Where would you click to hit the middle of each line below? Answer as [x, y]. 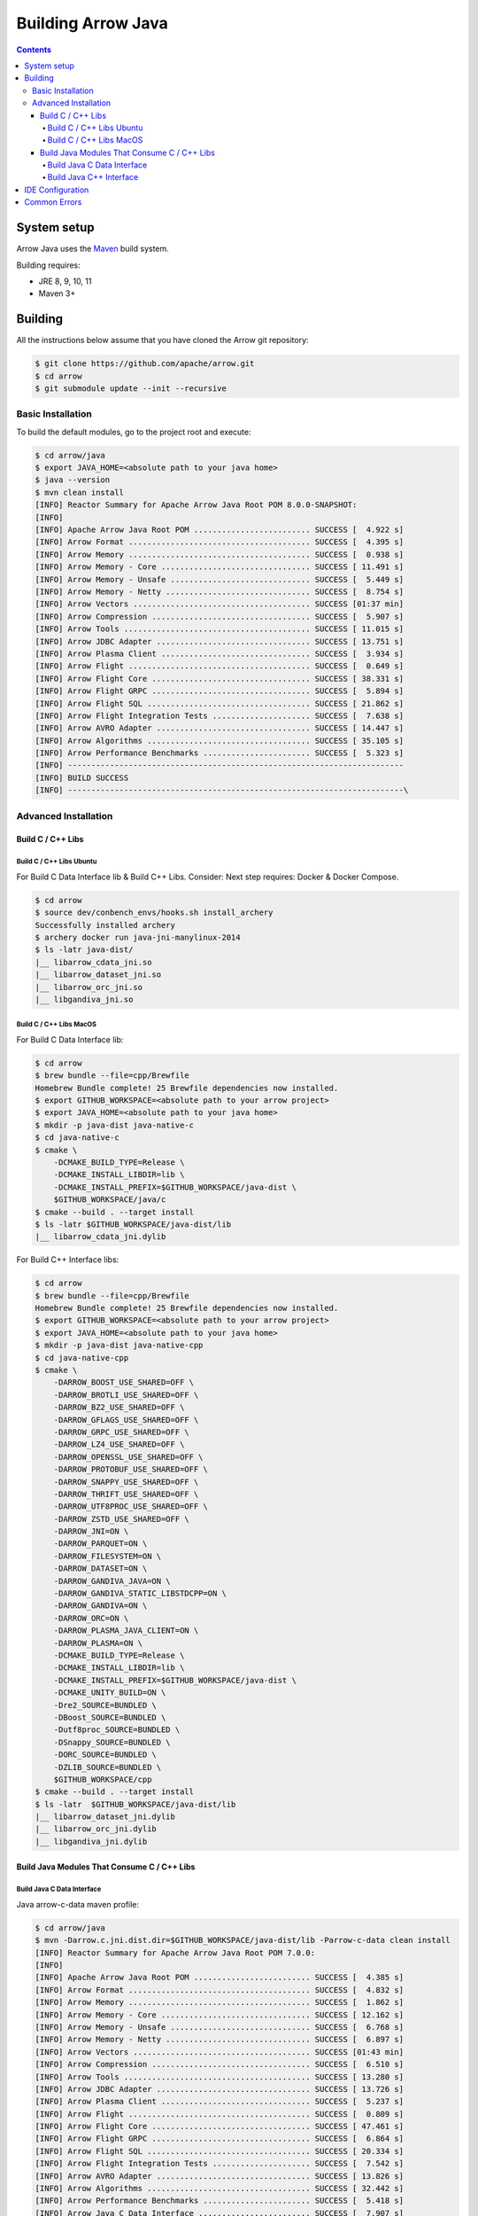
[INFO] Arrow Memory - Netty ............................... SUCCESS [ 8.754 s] [220, 592]
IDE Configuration [57, 190]
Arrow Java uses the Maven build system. [93, 249]
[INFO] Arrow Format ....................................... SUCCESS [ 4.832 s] [220, 1990]
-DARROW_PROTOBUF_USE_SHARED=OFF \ [131, 1470]
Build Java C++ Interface [93, 177]
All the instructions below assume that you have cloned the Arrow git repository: [162, 340]
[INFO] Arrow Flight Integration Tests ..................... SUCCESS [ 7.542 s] [220, 2164]
